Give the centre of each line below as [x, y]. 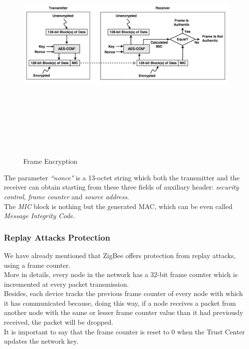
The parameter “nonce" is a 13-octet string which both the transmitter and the [122, 177]
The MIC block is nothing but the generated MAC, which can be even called [118, 206]
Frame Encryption [50, 161]
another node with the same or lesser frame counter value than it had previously [124, 312]
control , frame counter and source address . [66, 196]
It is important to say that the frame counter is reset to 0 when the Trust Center [124, 331]
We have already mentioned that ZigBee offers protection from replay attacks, [120, 255]
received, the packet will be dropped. [59, 322]
